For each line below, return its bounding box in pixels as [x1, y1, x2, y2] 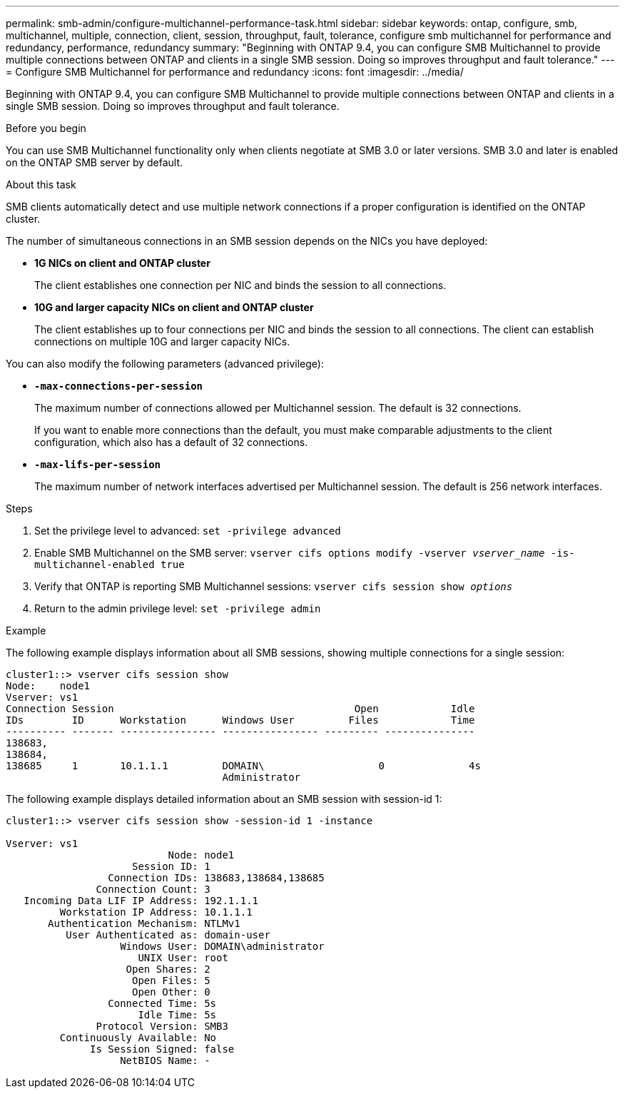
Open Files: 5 [132, 975, 210, 986]
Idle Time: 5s [138, 1009, 217, 1020]
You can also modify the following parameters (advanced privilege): [6, 358, 324, 370]
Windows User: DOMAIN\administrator [120, 941, 325, 952]
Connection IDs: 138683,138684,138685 [108, 872, 325, 883]
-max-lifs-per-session [34, 459, 161, 470]
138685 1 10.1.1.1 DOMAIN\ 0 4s [6, 760, 481, 771]
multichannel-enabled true [34, 559, 185, 570]
